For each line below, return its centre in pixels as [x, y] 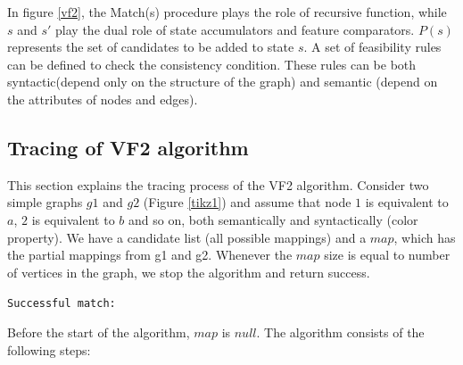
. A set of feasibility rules [372, 47]
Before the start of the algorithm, [99, 332]
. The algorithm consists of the [340, 332]
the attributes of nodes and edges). [103, 99]
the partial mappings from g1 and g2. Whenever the [150, 255]
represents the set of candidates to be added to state [151, 47]
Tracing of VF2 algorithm [128, 147]
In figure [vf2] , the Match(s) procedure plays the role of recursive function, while [227, 12]
